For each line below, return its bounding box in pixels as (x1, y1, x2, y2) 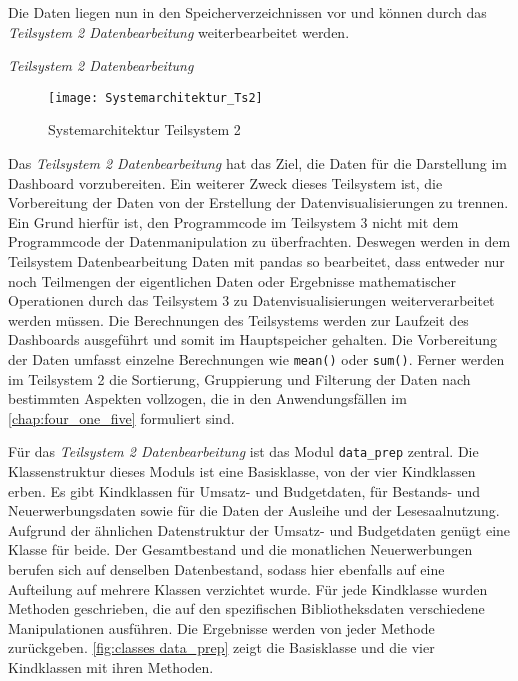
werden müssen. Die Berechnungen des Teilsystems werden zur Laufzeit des (8, 309, 469, 330)
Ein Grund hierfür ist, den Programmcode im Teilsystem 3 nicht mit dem (8, 211, 459, 232)
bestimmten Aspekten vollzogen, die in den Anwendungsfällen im (8, 388, 407, 409)
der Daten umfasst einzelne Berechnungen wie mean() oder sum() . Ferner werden (8, 348, 505, 369)
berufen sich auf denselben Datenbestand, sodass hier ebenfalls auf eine (8, 559, 445, 580)
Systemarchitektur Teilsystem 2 (48, 119, 241, 140)
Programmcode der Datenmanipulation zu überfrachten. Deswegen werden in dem (8, 231, 511, 252)
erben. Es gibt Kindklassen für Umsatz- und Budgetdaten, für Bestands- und (8, 480, 481, 501)
